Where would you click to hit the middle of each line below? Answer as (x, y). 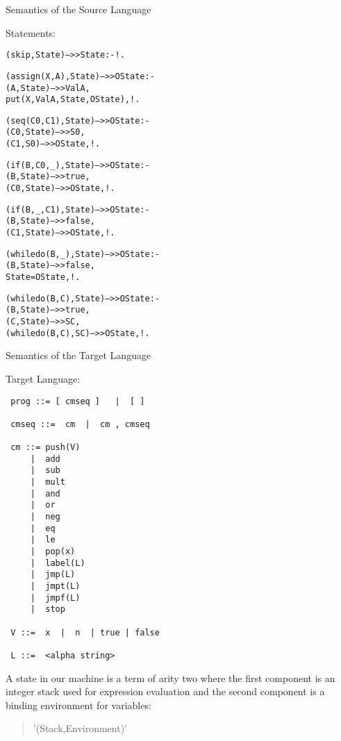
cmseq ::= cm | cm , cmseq (80, 424)
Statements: (31, 32)
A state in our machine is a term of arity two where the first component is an (170, 677)
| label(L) (58, 563)
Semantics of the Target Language (78, 355)
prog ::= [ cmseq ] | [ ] (78, 401)
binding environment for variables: (78, 705)
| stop (48, 609)
